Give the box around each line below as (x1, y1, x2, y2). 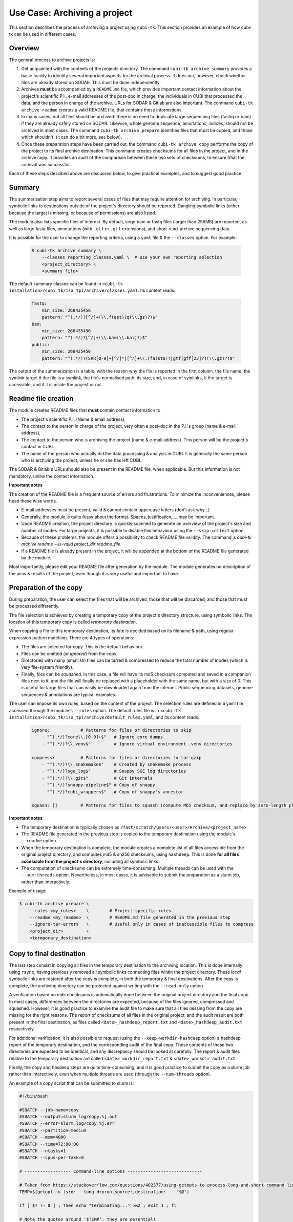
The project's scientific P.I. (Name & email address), (21, 416, 126, 422)
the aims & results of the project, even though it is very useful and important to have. (9, 570, 179, 576)
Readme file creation (9, 394, 74, 403)
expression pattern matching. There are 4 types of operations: (9, 634, 134, 640)
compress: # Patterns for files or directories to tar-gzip (31, 755, 202, 760)
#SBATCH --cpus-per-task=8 (19, 1155, 84, 1160)
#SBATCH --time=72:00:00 (19, 1141, 79, 1147)
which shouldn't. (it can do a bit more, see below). (21, 134, 122, 140)
